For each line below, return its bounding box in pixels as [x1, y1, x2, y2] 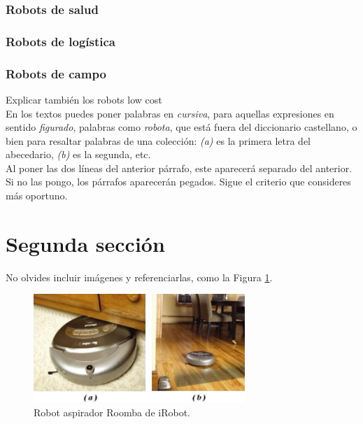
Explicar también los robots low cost [6, 92, 162, 106]
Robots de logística [6, 32, 115, 50]
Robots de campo [6, 64, 106, 82]
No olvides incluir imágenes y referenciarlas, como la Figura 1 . [6, 269, 273, 284]
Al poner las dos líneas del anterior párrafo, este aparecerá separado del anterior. [6, 160, 353, 175]
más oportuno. [6, 188, 68, 203]
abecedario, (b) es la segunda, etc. [6, 147, 151, 162]
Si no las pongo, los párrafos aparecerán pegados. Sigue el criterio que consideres [6, 174, 351, 189]
